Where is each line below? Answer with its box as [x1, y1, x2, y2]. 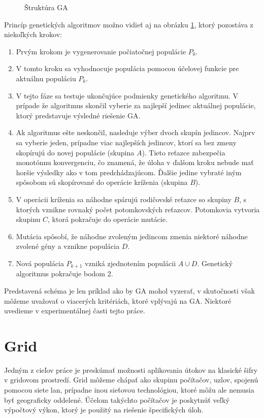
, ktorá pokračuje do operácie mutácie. [48, 214, 168, 224]
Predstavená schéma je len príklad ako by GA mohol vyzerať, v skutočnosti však [4, 285, 255, 296]
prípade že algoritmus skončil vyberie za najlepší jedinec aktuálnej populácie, [16, 100, 256, 111]
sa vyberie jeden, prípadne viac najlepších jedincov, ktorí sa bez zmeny [16, 137, 237, 147]
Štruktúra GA [24, 2, 68, 12]
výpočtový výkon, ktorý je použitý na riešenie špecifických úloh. [4, 404, 204, 415]
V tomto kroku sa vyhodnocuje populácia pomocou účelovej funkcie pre [16, 63, 239, 74]
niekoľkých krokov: [4, 29, 62, 40]
